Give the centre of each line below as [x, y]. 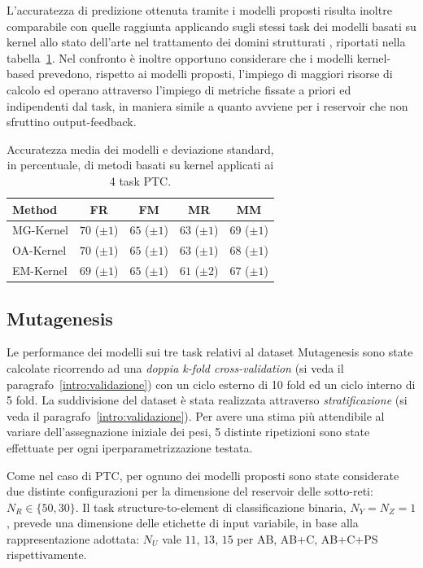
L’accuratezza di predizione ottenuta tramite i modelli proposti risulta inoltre [199, 10]
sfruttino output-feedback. [72, 122]
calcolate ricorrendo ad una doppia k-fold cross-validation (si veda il [175, 367]
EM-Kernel [40, 271]
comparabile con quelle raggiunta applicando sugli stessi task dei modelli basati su [211, 26]
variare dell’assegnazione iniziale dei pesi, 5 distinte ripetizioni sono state [188, 432]
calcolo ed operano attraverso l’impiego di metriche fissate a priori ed [179, 89]
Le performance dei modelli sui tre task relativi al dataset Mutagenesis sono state [210, 352]
